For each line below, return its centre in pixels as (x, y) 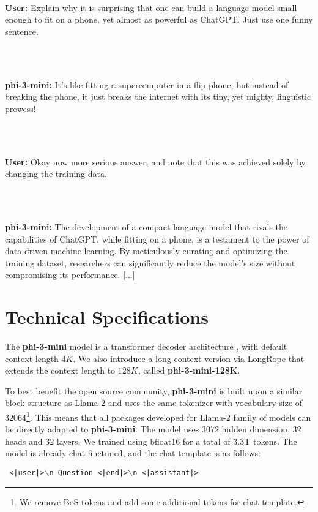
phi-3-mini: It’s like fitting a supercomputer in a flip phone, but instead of (147, 84)
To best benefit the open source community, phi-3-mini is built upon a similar (154, 390)
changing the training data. (56, 174)
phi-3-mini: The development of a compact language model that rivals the (146, 226)
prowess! (20, 108)
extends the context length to (60, 370)
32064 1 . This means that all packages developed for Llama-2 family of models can (158, 416)
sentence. (22, 31)
